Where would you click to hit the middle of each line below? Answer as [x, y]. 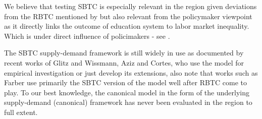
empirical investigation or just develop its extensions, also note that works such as [131, 72]
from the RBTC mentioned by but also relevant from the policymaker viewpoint [128, 16]
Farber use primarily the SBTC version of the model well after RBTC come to [126, 82]
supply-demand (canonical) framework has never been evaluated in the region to [128, 102]
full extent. [21, 112]
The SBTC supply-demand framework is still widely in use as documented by [124, 53]
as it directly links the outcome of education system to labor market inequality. [127, 26]
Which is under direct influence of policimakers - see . [87, 36]
